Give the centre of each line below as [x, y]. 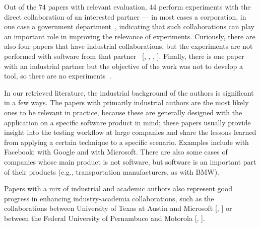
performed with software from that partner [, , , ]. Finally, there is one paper [124, 56]
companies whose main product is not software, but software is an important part [130, 161]
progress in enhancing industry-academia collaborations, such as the [109, 198]
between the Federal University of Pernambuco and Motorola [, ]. [105, 218]
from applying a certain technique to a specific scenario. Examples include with [126, 142]
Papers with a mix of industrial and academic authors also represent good [118, 188]
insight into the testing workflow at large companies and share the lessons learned [130, 132]
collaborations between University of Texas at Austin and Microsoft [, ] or [118, 208]
